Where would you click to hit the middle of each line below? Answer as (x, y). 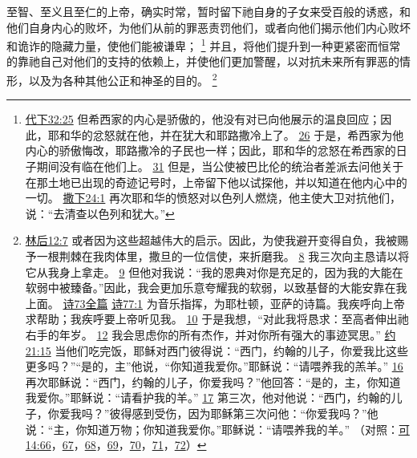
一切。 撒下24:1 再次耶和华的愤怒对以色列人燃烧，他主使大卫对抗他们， (213, 198)
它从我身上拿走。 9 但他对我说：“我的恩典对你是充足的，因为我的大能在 (214, 272)
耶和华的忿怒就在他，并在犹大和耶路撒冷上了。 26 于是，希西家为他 (226, 134)
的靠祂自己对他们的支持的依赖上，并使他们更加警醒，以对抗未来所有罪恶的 (203, 61)
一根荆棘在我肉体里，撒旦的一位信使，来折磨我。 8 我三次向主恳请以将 (223, 256)
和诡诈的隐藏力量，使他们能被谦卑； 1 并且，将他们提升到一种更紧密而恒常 (204, 45)
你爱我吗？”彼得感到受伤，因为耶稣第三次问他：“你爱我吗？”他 (213, 413)
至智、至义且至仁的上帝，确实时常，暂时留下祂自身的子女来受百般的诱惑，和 (208, 11)
